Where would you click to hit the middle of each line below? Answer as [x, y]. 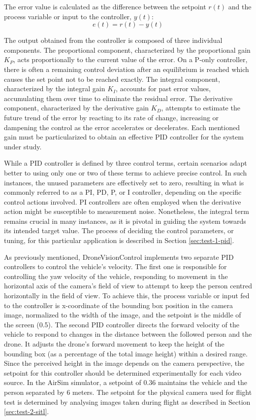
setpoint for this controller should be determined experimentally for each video [123, 372]
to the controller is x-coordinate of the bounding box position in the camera [119, 305]
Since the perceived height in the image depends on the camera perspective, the [124, 363]
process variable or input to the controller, [68, 16]
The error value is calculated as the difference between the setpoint [105, 6]
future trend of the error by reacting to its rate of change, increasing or [112, 117]
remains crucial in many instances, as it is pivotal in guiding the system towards [125, 221]
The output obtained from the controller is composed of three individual [113, 40]
